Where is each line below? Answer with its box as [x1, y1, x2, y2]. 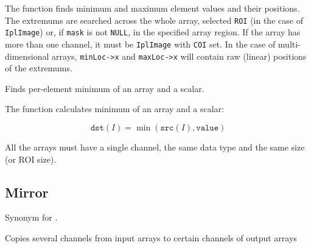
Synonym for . [5, 211, 58, 224]
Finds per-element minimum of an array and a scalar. [5, 82, 204, 94]
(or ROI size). [5, 152, 57, 165]
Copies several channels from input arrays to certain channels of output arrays [5, 231, 297, 244]
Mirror [5, 182, 49, 201]
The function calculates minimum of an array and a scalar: [5, 102, 224, 115]
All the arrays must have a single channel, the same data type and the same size [5, 141, 305, 153]
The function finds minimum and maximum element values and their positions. [5, 2, 300, 14]
